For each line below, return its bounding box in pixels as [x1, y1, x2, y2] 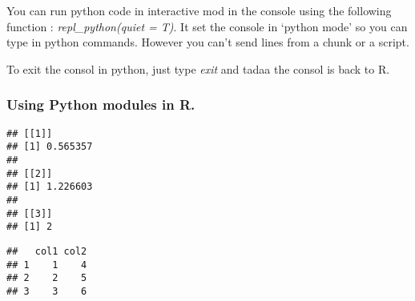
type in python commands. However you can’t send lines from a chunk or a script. [6, 34, 409, 50]
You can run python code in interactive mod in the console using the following [6, 2, 392, 18]
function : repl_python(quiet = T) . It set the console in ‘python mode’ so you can [6, 18, 408, 34]
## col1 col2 [6, 245, 87, 257]
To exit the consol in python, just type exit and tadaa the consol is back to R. [6, 60, 390, 77]
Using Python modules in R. [6, 94, 195, 114]
